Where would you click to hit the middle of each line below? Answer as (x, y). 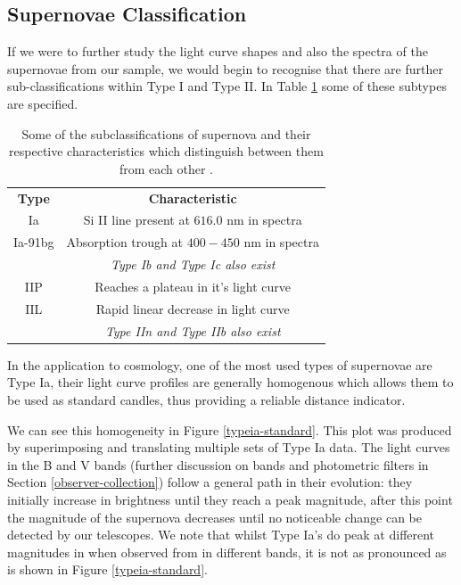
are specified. (43, 103)
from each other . (166, 168)
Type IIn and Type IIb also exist (193, 330)
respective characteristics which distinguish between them (166, 151)
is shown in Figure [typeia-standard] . (107, 569)
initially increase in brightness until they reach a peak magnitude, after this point (230, 499)
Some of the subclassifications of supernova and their (166, 133)
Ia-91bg (34, 242)
